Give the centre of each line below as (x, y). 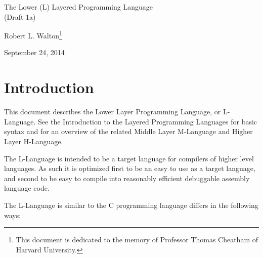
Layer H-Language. (34, 141)
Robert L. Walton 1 (33, 35)
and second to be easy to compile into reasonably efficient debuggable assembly (127, 178)
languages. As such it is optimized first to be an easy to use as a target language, (130, 168)
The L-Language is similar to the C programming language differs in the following (131, 205)
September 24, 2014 (34, 52)
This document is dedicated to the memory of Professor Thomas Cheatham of (137, 240)
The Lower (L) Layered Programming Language (78, 7)
